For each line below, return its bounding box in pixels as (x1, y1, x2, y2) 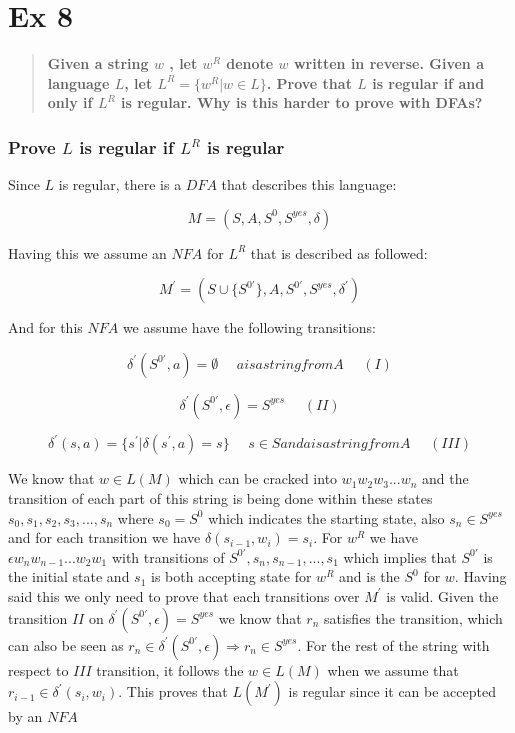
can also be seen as (8, 634, 124, 655)
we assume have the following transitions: (122, 317, 377, 338)
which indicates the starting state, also (208, 507, 445, 528)
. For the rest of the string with (297, 634, 490, 655)
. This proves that (118, 681, 228, 702)
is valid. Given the (386, 585, 499, 606)
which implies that (343, 546, 457, 567)
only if (47, 92, 93, 113)
